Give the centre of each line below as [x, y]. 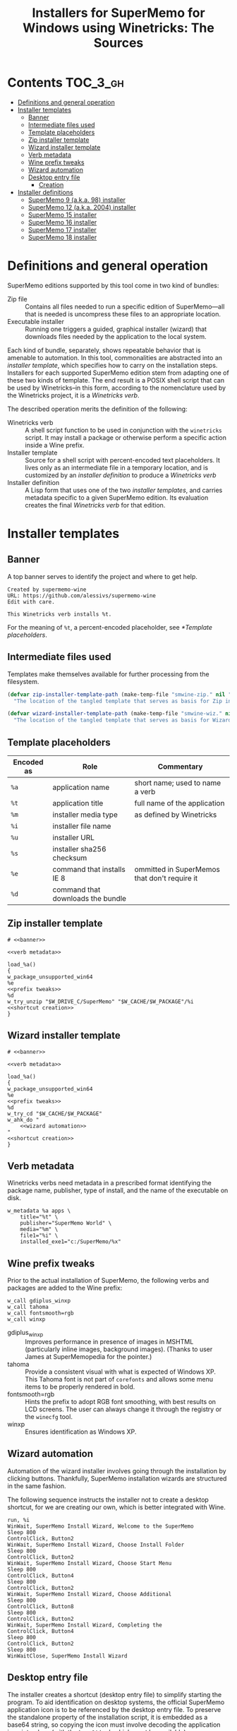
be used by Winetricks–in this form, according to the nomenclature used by [117, 388]
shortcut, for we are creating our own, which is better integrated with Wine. [116, 1507]
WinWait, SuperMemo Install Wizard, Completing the [85, 1625]
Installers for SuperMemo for [119, 13]
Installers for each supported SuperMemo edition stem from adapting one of [118, 373]
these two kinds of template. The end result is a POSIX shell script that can [116, 380]
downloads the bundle [90, 898]
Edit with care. [31, 601]
